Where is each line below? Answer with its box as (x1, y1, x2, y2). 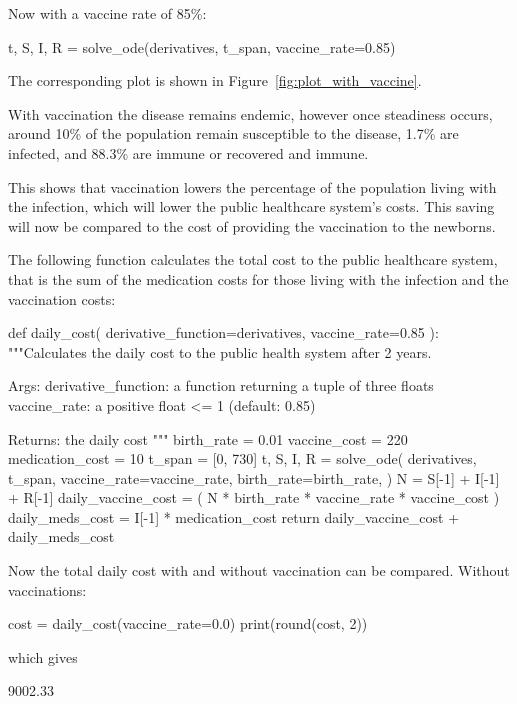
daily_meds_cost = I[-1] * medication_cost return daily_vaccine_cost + (8, 506, 460, 527)
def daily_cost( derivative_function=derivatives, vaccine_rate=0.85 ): (8, 322, 439, 343)
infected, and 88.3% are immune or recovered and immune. (8, 142, 369, 163)
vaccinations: (8, 579, 87, 600)
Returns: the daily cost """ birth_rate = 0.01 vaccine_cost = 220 (8, 428, 408, 449)
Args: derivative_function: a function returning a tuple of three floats (8, 375, 434, 396)
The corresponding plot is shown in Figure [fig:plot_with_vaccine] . (8, 70, 422, 91)
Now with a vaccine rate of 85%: (8, 3, 207, 23)
